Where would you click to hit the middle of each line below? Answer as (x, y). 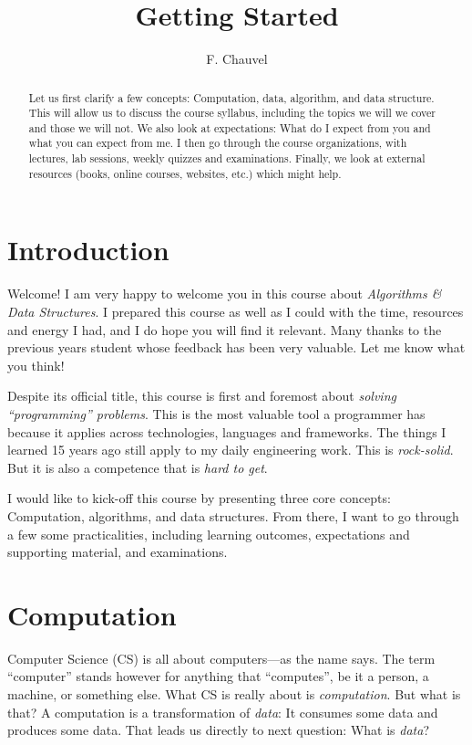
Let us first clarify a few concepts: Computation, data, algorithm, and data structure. (231, 97)
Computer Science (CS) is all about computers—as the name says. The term (221, 658)
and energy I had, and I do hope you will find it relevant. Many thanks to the (225, 329)
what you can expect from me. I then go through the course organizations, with (218, 143)
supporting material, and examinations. (118, 552)
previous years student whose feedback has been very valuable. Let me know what (236, 347)
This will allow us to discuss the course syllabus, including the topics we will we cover (232, 113)
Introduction (88, 250)
